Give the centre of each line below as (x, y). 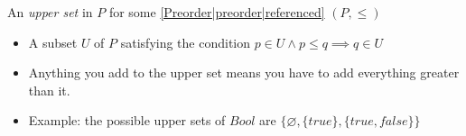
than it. (49, 90)
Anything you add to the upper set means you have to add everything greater (244, 73)
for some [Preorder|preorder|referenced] (217, 12)
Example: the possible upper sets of (127, 120)
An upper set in (50, 12)
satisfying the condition (186, 42)
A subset (53, 42)
